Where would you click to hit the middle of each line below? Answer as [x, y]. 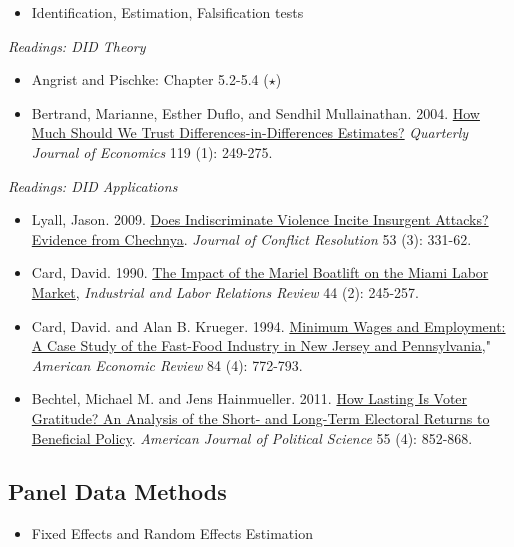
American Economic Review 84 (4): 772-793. [167, 364]
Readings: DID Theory [77, 45]
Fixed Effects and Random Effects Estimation [172, 533]
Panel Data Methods [117, 491]
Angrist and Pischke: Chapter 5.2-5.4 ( [150, 79]
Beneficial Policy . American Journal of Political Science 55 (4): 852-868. [252, 437]
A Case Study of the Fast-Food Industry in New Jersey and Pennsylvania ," [261, 345]
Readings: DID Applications [93, 185]
